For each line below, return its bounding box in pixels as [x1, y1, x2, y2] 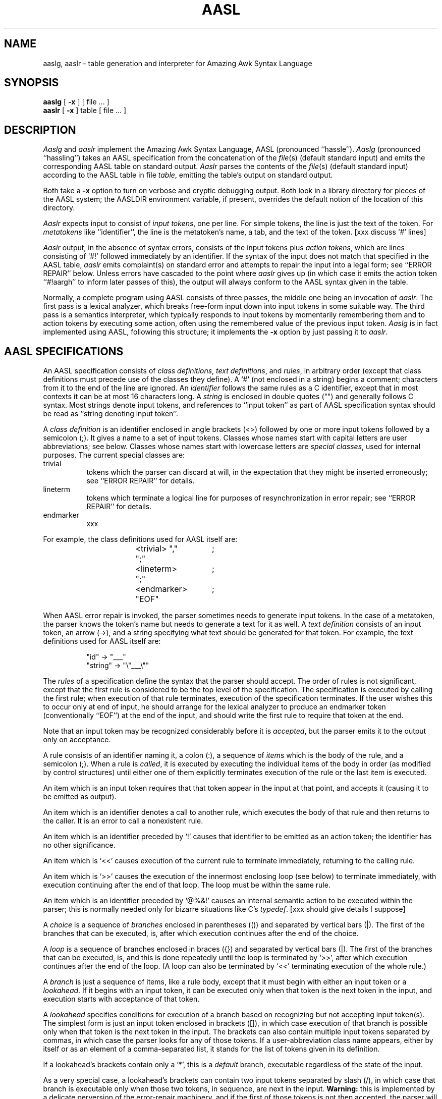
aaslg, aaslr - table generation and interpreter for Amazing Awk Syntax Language [43, 59, 312, 68]
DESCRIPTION [4, 123, 76, 136]
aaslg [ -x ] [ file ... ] [43, 97, 109, 106]
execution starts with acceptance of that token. [43, 995, 200, 1004]
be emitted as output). [43, 792, 117, 801]
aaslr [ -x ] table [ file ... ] [43, 106, 127, 115]
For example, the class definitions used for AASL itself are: [43, 535, 238, 544]
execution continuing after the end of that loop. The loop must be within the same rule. [43, 881, 330, 890]
